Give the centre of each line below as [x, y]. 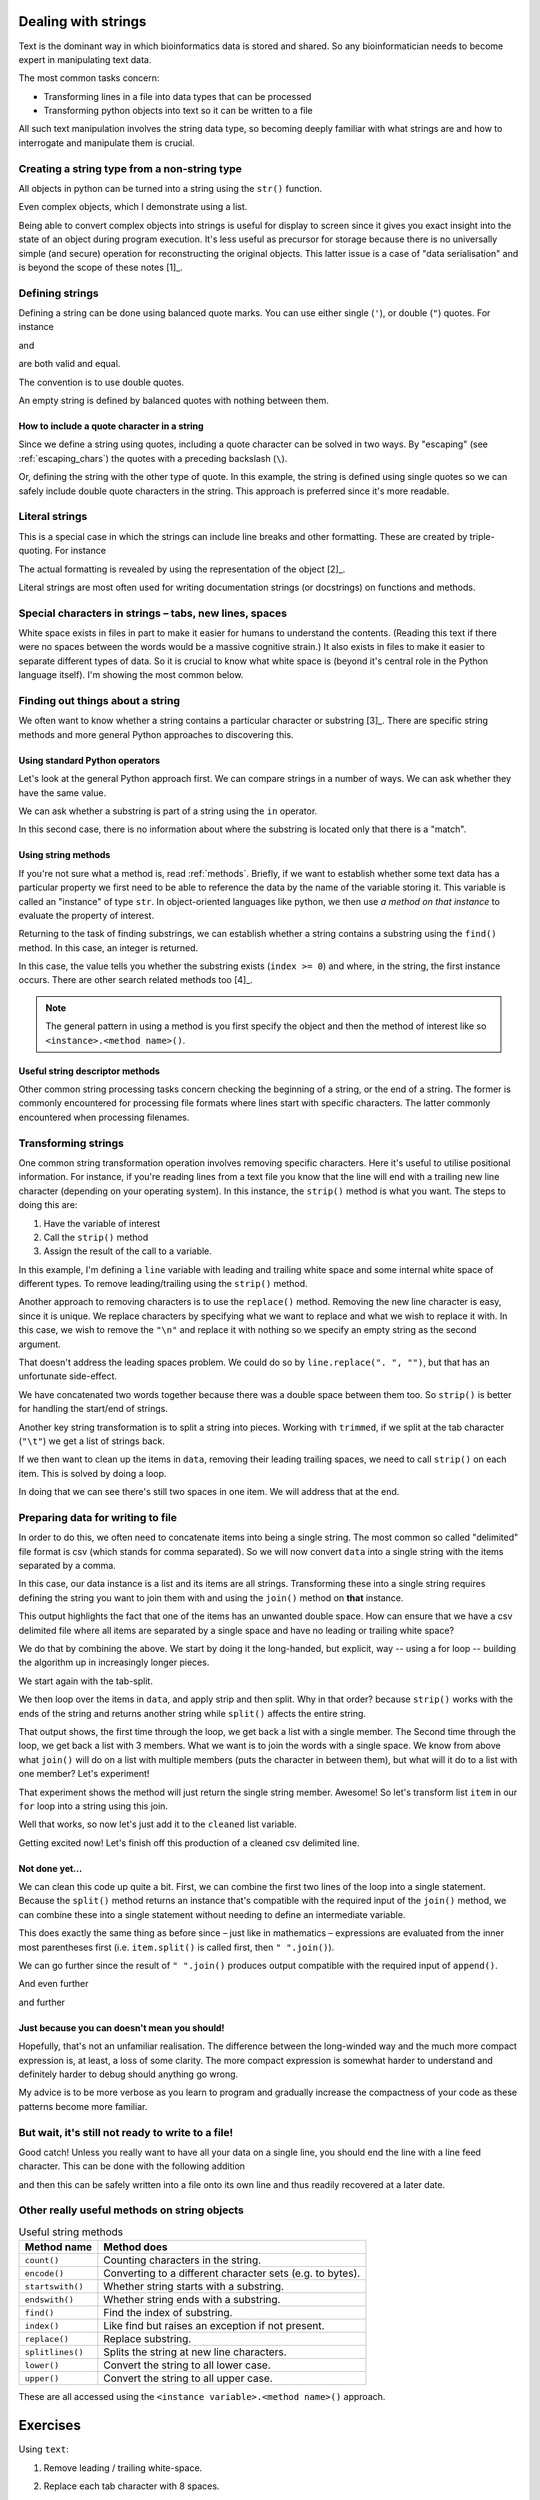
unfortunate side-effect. [68, 1376]
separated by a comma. [67, 1566]
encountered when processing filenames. [104, 1117]
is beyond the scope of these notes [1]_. [101, 267]
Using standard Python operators [89, 760]
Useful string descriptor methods [89, 1071]
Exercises [50, 2425]
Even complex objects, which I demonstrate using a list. [133, 207]
